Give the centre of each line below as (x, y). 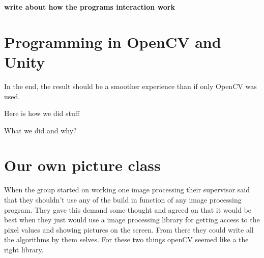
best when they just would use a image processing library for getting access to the (132, 220)
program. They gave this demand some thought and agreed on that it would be (128, 209)
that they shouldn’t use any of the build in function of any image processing (123, 199)
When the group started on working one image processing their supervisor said (127, 190)
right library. (24, 249)
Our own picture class (82, 165)
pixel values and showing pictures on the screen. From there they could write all (129, 229)
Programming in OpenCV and (113, 41)
